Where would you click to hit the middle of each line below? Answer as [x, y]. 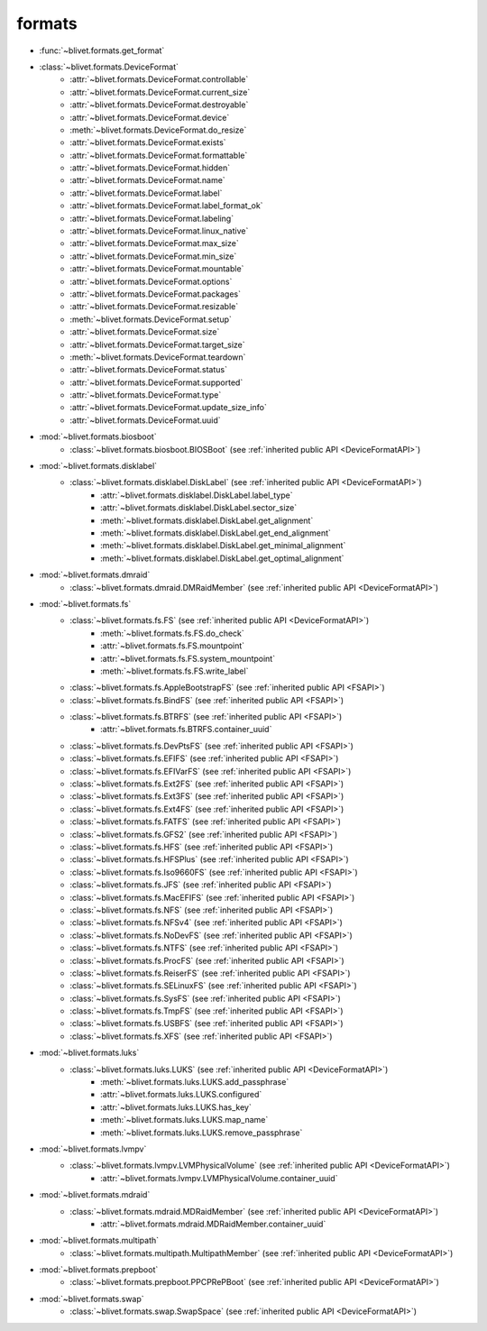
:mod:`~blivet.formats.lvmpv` [93, 1149]
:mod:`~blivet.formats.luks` [89, 1053]
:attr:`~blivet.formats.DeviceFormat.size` [145, 332]
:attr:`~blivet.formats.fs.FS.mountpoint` [173, 646]
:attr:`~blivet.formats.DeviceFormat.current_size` [160, 92]
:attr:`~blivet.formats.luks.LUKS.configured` [181, 1095]
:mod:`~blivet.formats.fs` [85, 603]
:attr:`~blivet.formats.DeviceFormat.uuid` [145, 420]
